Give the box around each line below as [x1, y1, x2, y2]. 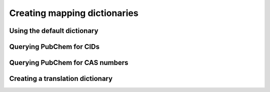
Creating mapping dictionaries [9, 7, 138, 18]
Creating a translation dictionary [9, 74, 112, 83]
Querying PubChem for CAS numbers [9, 58, 128, 67]
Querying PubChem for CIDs [9, 42, 100, 51]
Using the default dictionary [9, 26, 98, 35]
